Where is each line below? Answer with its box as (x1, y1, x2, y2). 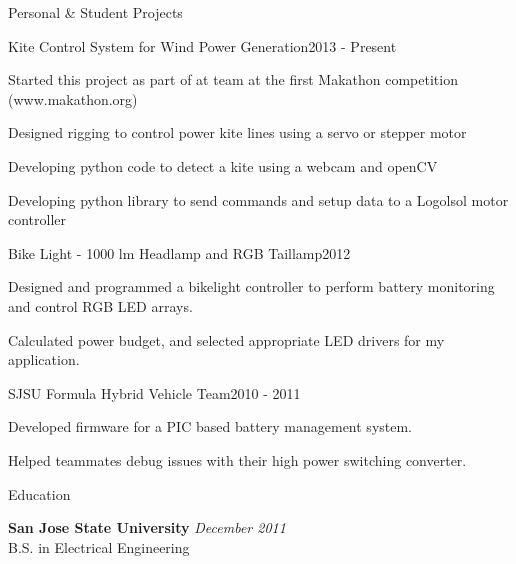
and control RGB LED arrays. (8, 295, 193, 316)
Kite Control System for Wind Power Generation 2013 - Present (8, 35, 397, 56)
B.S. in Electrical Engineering (8, 536, 190, 557)
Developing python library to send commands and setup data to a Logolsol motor (8, 189, 509, 210)
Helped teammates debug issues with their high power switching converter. (8, 449, 467, 470)
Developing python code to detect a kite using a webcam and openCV (8, 155, 438, 176)
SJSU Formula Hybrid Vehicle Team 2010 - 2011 (8, 382, 301, 403)
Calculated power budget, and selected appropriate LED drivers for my (8, 329, 445, 350)
